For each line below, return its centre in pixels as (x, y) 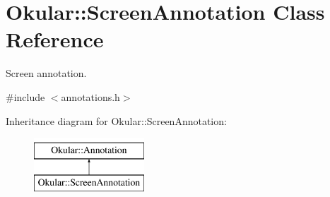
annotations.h (90, 96)
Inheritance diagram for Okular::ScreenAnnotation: (116, 120)
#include (25, 96)
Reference (55, 39)
